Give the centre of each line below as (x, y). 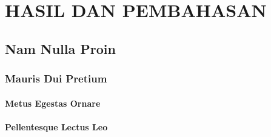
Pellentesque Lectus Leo (56, 126)
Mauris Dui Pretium (56, 79)
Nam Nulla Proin (60, 48)
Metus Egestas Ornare (53, 103)
